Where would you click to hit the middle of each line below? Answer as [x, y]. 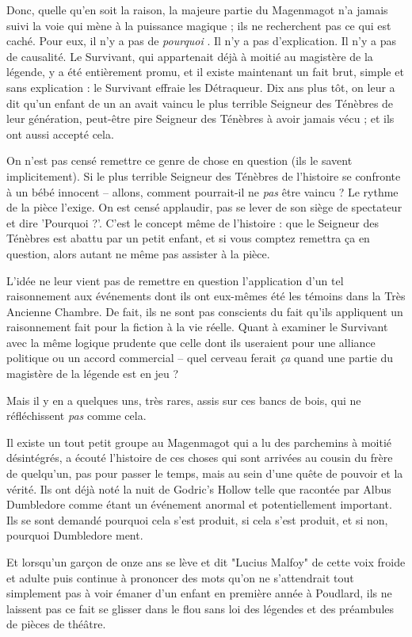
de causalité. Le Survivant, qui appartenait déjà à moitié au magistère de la [190, 56]
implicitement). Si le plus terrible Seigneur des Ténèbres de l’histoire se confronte [204, 175]
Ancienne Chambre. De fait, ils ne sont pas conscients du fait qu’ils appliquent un [205, 311]
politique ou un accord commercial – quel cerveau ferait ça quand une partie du [200, 358]
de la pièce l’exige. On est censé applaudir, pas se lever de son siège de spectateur [204, 207]
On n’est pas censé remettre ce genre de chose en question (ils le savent [179, 160]
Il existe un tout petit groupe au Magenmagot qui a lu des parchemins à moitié [199, 442]
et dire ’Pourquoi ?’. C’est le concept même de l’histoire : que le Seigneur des [193, 222]
